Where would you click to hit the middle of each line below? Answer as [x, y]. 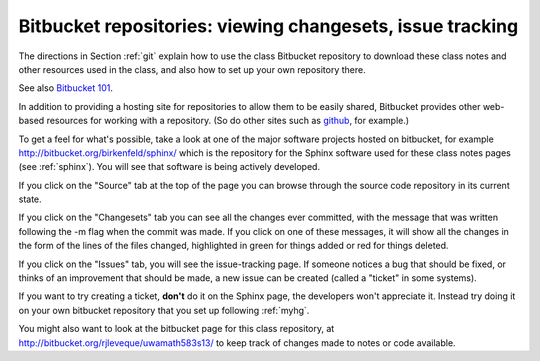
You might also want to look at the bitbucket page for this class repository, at [176, 329]
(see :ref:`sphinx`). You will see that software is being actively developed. [169, 167]
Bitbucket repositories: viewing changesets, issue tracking [268, 26]
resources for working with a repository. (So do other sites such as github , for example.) [228, 121]
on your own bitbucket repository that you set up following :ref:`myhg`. [164, 310]
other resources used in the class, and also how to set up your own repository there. [192, 69]
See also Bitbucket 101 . [66, 88]
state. [30, 199]
